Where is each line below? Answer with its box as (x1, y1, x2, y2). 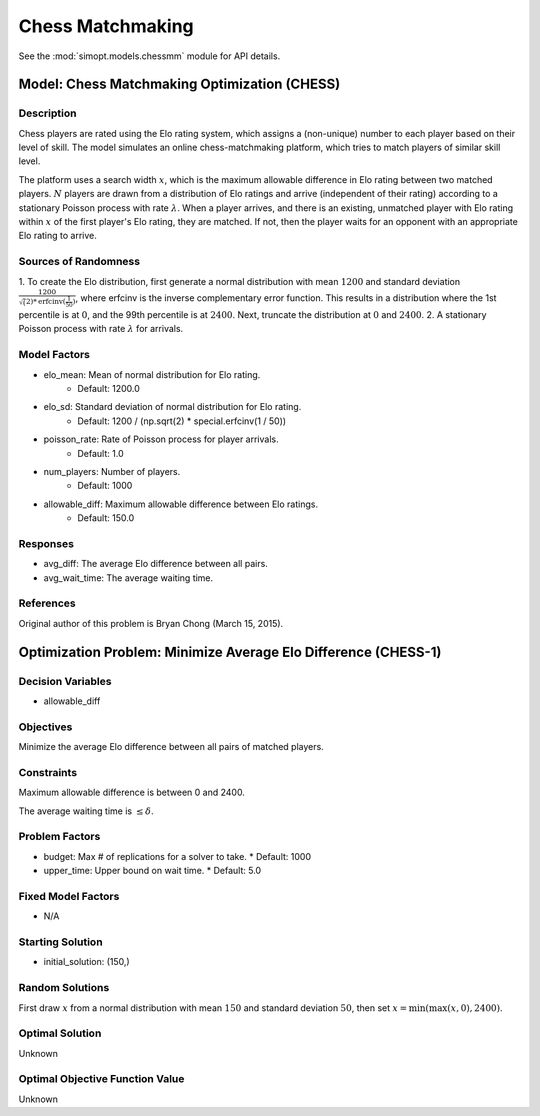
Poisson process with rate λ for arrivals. (18, 323, 184, 335)
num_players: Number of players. (43, 465, 181, 477)
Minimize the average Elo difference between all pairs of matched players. (18, 741, 324, 753)
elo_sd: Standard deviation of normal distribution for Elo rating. (43, 401, 302, 413)
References (18, 596, 76, 610)
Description (18, 106, 77, 120)
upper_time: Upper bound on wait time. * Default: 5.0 (43, 865, 262, 877)
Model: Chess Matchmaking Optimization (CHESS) (18, 76, 341, 93)
